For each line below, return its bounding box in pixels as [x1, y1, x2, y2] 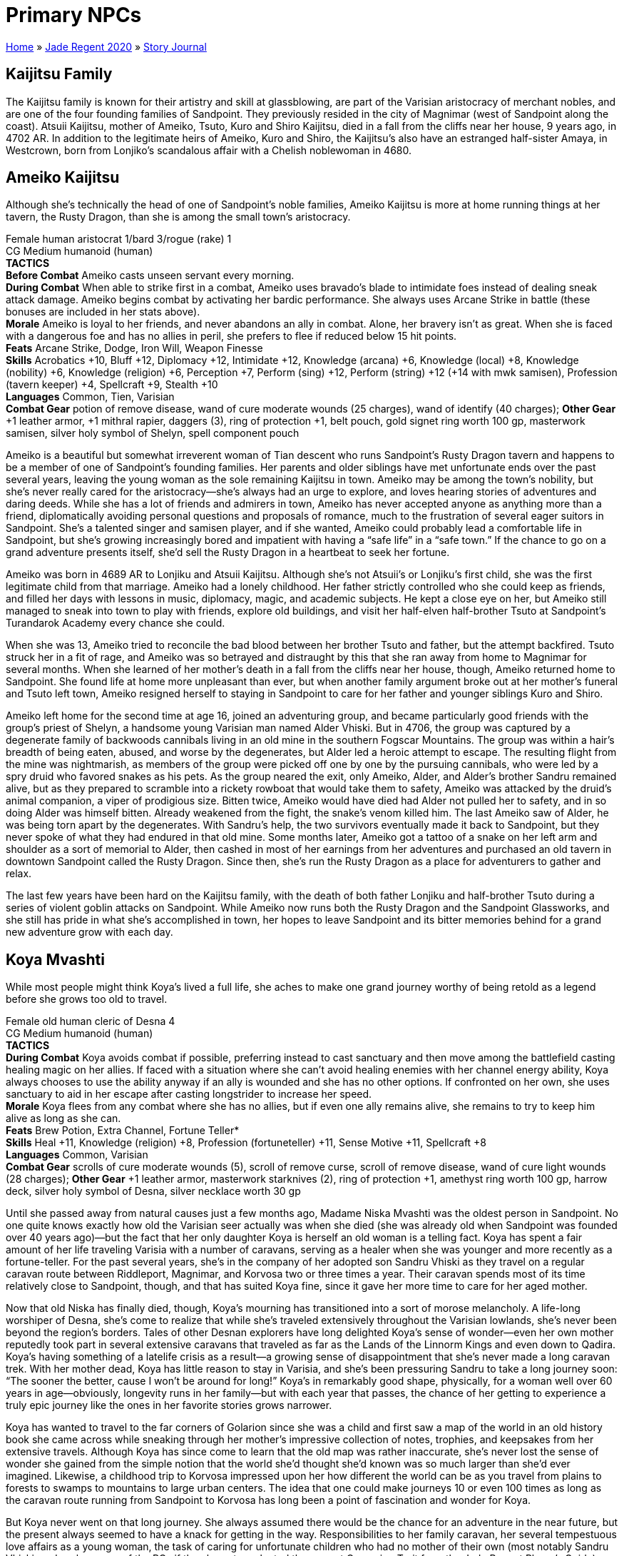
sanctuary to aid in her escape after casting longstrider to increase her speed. [6, 1088, 372, 1101]
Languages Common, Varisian [6, 1148, 148, 1161]
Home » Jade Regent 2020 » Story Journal [6, 40, 207, 53]
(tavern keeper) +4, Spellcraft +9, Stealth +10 [6, 378, 218, 391]
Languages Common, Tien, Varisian [6, 390, 175, 403]
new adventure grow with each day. [6, 926, 173, 939]
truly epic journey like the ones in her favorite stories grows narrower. [6, 1399, 332, 1412]
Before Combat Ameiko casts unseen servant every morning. [6, 269, 295, 282]
